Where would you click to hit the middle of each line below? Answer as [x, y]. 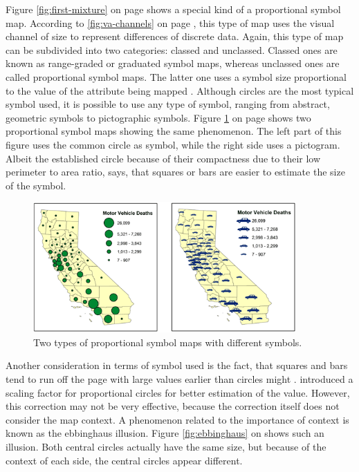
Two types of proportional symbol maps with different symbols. [168, 342]
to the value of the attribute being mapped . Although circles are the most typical [180, 90]
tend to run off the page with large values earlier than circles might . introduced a [179, 379]
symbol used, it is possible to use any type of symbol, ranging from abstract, [168, 104]
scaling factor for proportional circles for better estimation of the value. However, [178, 392]
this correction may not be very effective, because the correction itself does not [173, 406]
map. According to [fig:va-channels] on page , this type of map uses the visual [170, 22]
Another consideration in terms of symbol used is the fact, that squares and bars [177, 365]
